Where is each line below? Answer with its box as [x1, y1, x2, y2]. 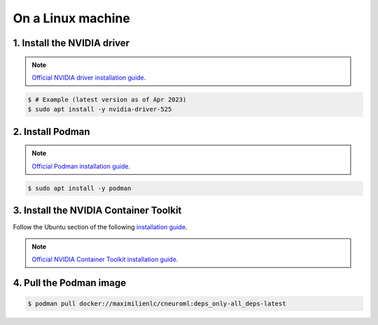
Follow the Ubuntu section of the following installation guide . [13, 223, 188, 231]
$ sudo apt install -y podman [27, 184, 132, 192]
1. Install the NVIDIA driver [13, 37, 129, 49]
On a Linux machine [13, 10, 131, 26]
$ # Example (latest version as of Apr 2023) [27, 95, 187, 103]
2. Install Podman [13, 126, 90, 138]
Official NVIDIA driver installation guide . [31, 73, 146, 82]
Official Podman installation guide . [31, 161, 131, 171]
